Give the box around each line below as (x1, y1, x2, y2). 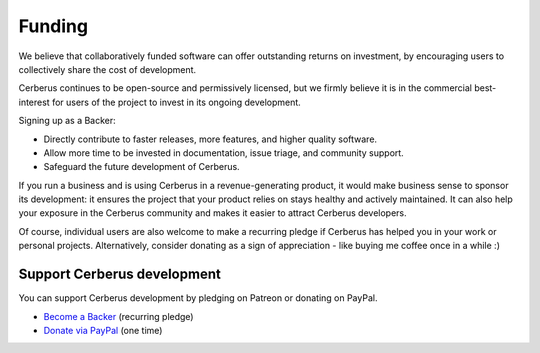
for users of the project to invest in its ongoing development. (51, 96, 302, 108)
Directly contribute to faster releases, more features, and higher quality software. (43, 133, 378, 145)
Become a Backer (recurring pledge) (43, 310, 194, 322)
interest (18, 96, 50, 108)
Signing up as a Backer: (18, 115, 117, 127)
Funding (18, 15, 89, 37)
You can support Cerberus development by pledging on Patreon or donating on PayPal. (18, 292, 378, 304)
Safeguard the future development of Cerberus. (43, 161, 240, 173)
